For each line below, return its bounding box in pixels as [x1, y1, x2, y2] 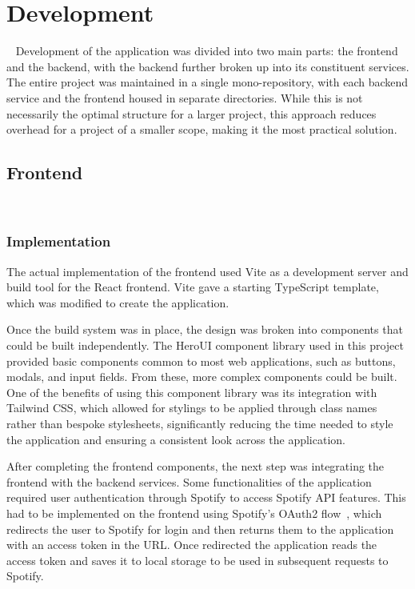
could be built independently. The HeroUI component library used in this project [6, 337, 404, 354]
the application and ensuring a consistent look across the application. [6, 431, 345, 447]
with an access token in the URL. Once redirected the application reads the [6, 536, 377, 553]
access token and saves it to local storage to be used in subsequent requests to [6, 551, 389, 568]
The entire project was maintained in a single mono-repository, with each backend [6, 74, 409, 90]
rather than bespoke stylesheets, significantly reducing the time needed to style [6, 415, 393, 432]
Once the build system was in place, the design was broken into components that [6, 321, 403, 338]
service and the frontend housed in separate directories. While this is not [6, 89, 363, 106]
